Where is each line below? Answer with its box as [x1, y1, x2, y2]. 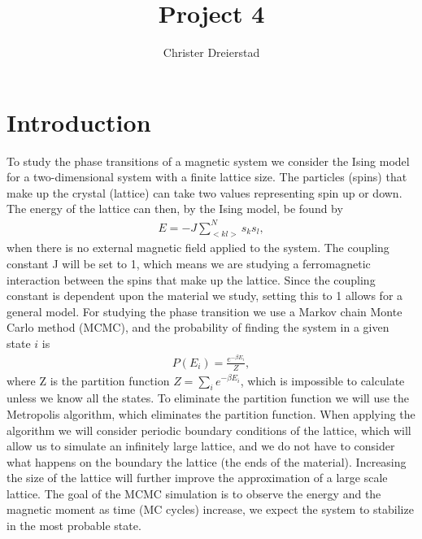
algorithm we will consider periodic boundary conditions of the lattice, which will [7, 421, 411, 438]
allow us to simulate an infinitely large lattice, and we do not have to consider [7, 437, 395, 454]
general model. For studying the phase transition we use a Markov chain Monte [7, 302, 402, 319]
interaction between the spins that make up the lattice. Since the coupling [7, 271, 376, 288]
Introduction [7, 105, 151, 138]
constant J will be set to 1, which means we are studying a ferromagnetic [7, 254, 371, 272]
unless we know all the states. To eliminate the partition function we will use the [7, 389, 410, 406]
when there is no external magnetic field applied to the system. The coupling [7, 239, 389, 256]
